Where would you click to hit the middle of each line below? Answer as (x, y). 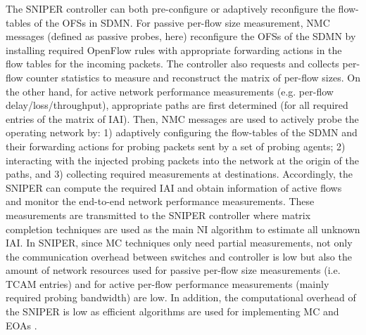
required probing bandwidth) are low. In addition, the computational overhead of (181, 297)
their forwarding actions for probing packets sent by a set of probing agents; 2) (176, 146)
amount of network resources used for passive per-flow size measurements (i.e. (173, 270)
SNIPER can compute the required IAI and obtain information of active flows (174, 187)
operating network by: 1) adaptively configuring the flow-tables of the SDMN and (182, 132)
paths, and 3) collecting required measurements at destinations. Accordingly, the (179, 174)
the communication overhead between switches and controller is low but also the (179, 256)
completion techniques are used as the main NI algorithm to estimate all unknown (183, 229)
